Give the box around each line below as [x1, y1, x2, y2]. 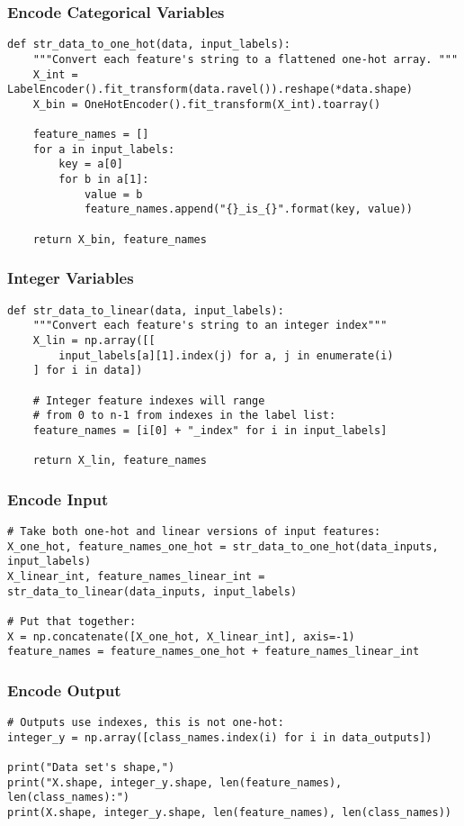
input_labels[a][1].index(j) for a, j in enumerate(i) [58, 349, 394, 362]
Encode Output [7, 678, 121, 701]
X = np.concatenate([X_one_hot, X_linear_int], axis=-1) [7, 630, 355, 643]
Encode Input [7, 487, 109, 510]
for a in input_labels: [32, 142, 175, 156]
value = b [84, 187, 143, 201]
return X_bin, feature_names [32, 232, 207, 246]
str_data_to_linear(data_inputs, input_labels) [7, 585, 298, 598]
